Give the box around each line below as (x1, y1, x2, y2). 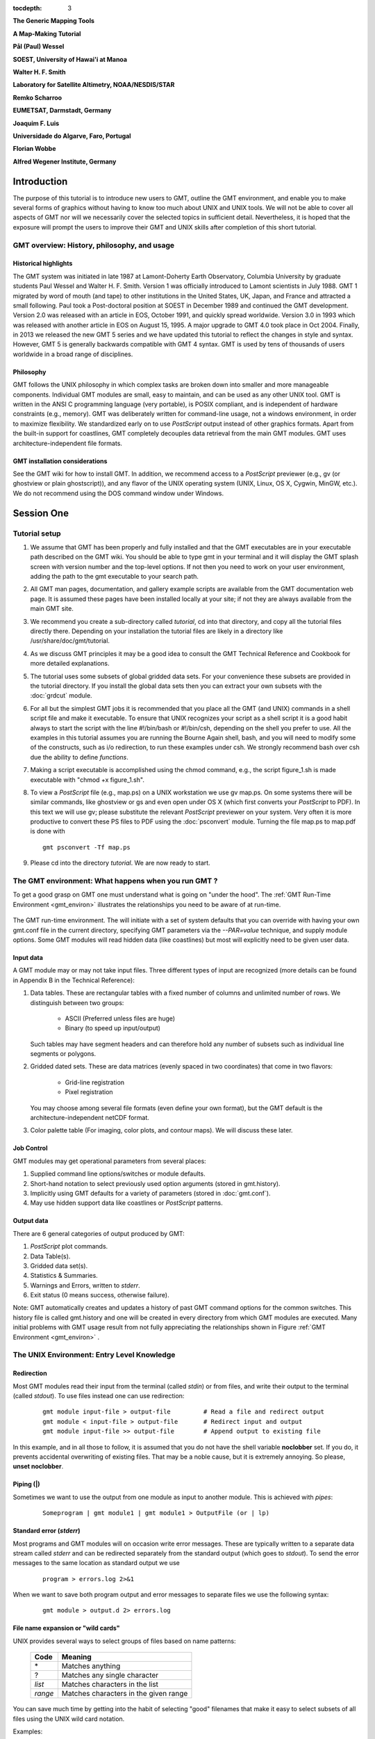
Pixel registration (65, 1088, 114, 1096)
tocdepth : (12, 4, 42, 12)
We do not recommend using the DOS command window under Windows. (12, 489, 224, 497)
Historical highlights (12, 259, 73, 268)
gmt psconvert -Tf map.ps (42, 843, 131, 851)
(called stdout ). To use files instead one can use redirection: (12, 1392, 185, 1400)
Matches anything (61, 1661, 121, 1671)
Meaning (61, 1652, 92, 1662)
